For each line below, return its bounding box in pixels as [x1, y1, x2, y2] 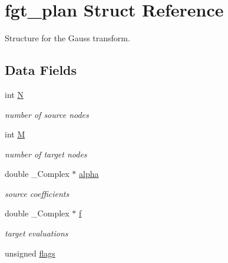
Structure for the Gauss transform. [5, 32, 130, 44]
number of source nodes [5, 108, 89, 120]
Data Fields [5, 61, 77, 79]
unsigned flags [5, 246, 55, 259]
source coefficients [5, 187, 70, 199]
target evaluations [5, 227, 68, 239]
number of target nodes [5, 147, 87, 160]
